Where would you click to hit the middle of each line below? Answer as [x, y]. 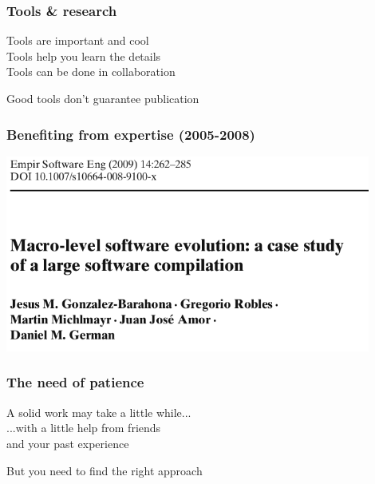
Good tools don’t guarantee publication [103, 98]
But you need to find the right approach [105, 470]
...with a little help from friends [84, 428]
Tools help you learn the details [84, 56]
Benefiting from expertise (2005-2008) [131, 134]
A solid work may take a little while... [99, 412]
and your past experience [68, 443]
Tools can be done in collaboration [91, 71]
